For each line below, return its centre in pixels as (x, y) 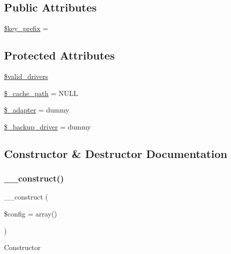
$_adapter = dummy (37, 110)
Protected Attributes (59, 55)
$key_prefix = (26, 28)
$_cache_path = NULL (41, 93)
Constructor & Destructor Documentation (116, 153)
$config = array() (30, 213)
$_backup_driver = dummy (47, 126)
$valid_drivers (26, 76)
